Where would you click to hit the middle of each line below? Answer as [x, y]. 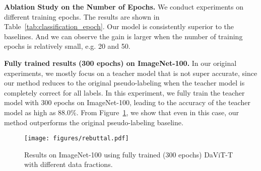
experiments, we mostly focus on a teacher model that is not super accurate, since [131, 73]
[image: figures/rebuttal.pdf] [77, 139]
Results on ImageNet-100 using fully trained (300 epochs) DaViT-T [129, 154]
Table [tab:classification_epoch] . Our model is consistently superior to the [119, 26]
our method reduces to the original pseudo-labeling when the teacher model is [124, 83]
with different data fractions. [69, 164]
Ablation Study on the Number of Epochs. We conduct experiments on [124, 7]
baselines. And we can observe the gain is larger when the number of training [123, 36]
